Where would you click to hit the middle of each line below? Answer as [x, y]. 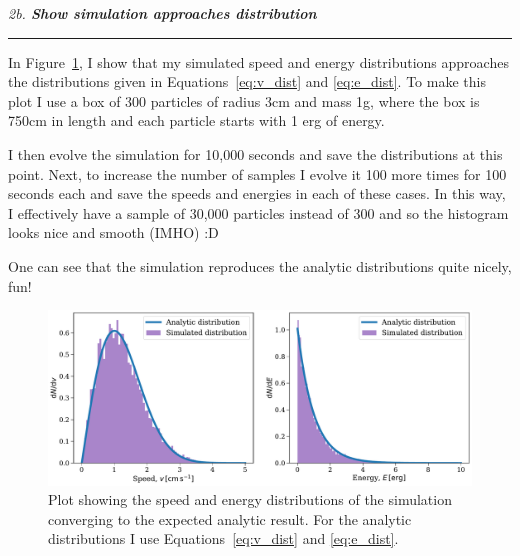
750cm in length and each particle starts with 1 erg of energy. [196, 120]
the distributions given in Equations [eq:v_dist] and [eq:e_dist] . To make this [247, 81]
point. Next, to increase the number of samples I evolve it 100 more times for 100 [257, 173]
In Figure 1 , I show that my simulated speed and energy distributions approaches [258, 61]
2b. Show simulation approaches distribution [162, 13]
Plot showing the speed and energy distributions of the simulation [250, 499]
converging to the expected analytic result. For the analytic [230, 518]
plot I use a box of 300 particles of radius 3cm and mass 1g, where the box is [244, 100]
